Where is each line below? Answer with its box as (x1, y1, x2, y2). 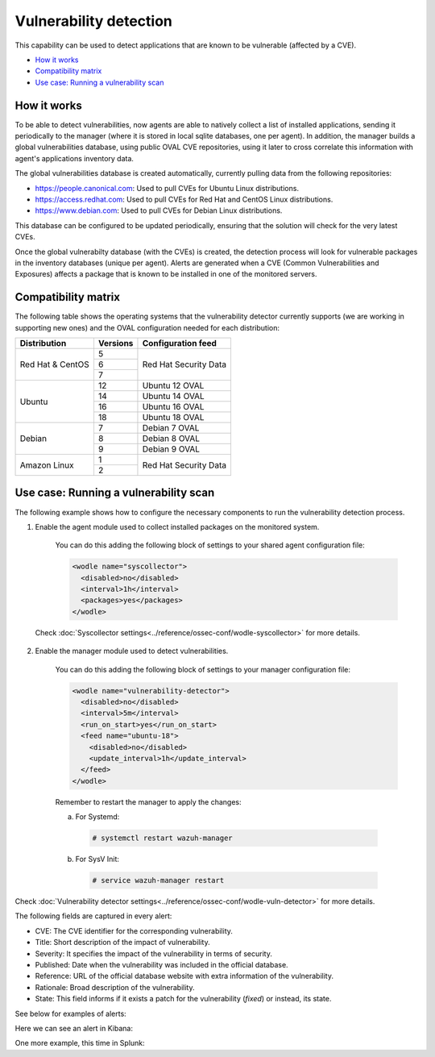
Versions (97, 338, 134, 348)
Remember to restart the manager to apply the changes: (55, 797, 242, 806)
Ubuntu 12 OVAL (142, 380, 205, 391)
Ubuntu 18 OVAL (142, 412, 205, 422)
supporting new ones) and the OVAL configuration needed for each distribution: (14, 323, 280, 332)
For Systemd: (75, 812, 120, 822)
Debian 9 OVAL (142, 443, 201, 455)
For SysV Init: (75, 855, 120, 864)
